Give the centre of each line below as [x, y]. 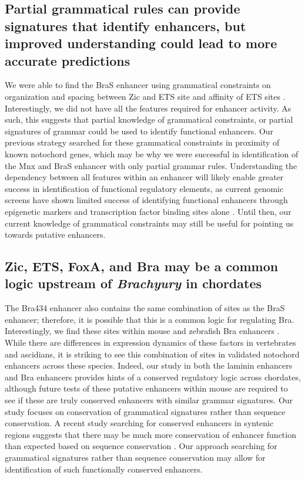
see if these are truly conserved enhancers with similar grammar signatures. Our [149, 400]
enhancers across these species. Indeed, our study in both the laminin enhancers [149, 365]
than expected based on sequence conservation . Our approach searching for [141, 446]
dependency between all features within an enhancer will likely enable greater [144, 177]
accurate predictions [68, 60]
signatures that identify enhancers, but [125, 26]
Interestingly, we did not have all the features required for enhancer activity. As [148, 108]
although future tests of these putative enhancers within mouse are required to [146, 388]
